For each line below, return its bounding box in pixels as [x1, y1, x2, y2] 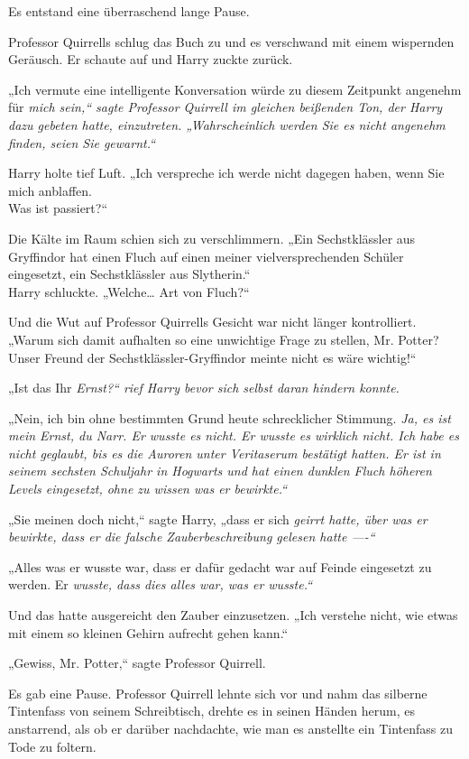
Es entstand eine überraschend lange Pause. [8, 2, 250, 20]
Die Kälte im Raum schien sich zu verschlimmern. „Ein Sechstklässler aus [8, 228, 416, 247]
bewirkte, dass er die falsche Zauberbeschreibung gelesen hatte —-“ [8, 527, 375, 546]
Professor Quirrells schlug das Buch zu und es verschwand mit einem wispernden [8, 32, 455, 51]
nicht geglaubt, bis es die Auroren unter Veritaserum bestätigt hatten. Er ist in [8, 443, 441, 462]
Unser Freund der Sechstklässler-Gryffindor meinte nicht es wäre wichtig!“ [8, 347, 417, 366]
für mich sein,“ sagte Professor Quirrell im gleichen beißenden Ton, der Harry [8, 97, 443, 116]
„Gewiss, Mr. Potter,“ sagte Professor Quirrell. [8, 653, 266, 672]
